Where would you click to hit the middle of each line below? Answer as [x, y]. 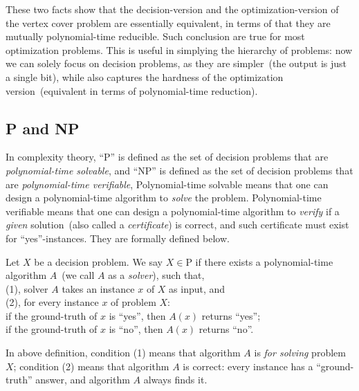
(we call [78, 275]
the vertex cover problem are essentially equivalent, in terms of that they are [168, 22]
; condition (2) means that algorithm [91, 366]
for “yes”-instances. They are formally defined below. [118, 238]
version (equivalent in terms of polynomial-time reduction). [132, 90]
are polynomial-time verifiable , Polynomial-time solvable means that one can [167, 184]
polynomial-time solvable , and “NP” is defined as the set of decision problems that [179, 170]
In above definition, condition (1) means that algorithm [123, 353]
